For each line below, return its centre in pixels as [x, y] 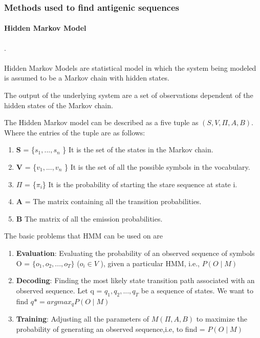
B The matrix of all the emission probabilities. [89, 218]
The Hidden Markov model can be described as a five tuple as [101, 122]
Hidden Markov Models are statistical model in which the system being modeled [130, 67]
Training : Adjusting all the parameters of [83, 318]
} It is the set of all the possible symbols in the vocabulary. [157, 166]
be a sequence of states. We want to [197, 290]
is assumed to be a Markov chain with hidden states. [87, 78]
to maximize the [222, 318]
